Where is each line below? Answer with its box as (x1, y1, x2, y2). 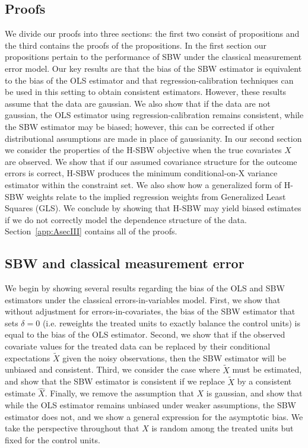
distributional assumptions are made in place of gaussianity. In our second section (5, 132, 302, 144)
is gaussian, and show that (206, 387, 303, 399)
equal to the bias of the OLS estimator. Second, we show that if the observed (5, 328, 285, 341)
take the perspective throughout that (5, 422, 139, 434)
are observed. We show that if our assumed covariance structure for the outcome (5, 155, 297, 167)
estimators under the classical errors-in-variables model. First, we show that (5, 293, 281, 306)
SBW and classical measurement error (5, 254, 245, 272)
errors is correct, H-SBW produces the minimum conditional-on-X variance (5, 167, 278, 179)
